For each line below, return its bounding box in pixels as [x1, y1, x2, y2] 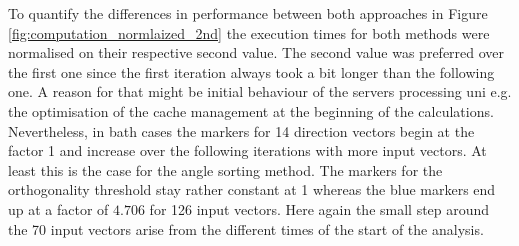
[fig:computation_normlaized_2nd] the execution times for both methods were [8, 22, 490, 43]
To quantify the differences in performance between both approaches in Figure [8, 3, 488, 23]
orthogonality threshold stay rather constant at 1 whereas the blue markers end [8, 179, 496, 200]
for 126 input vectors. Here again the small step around [149, 198, 490, 219]
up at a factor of [8, 198, 109, 219]
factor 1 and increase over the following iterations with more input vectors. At [8, 140, 487, 161]
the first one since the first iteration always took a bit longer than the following [8, 61, 495, 82]
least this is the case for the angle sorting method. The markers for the [8, 159, 443, 180]
